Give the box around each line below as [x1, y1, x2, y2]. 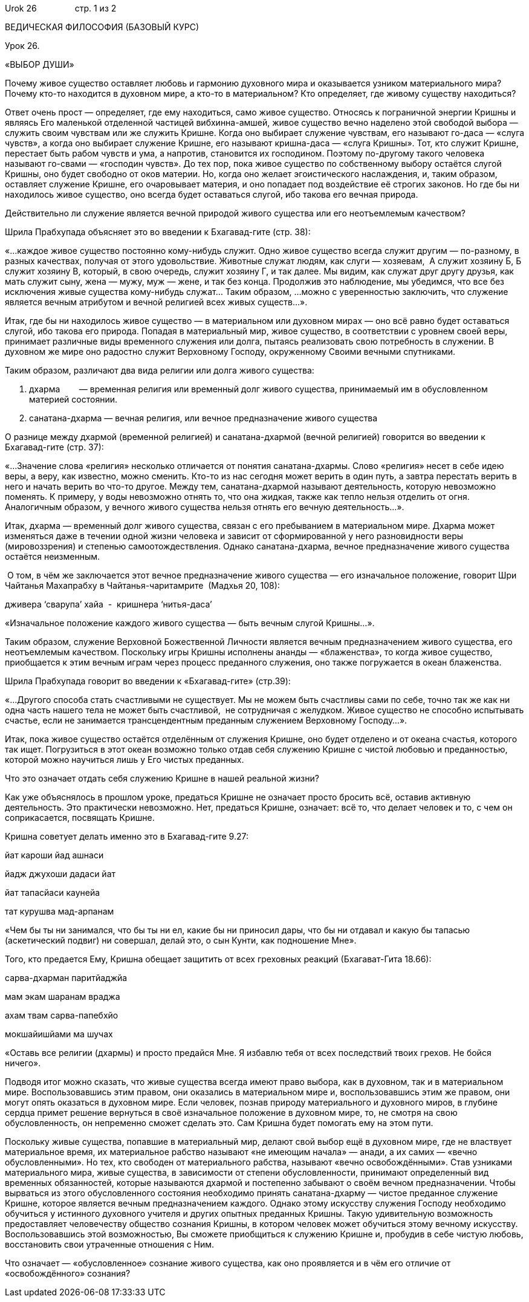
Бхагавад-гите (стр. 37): [5, 442, 104, 452]
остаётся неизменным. [5, 551, 100, 562]
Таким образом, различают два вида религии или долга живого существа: [5, 365, 314, 375]
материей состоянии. [29, 394, 117, 404]
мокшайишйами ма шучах [5, 1029, 113, 1039]
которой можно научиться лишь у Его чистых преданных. [5, 754, 244, 765]
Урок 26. [5, 40, 40, 51]
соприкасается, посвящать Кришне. [5, 812, 155, 823]
